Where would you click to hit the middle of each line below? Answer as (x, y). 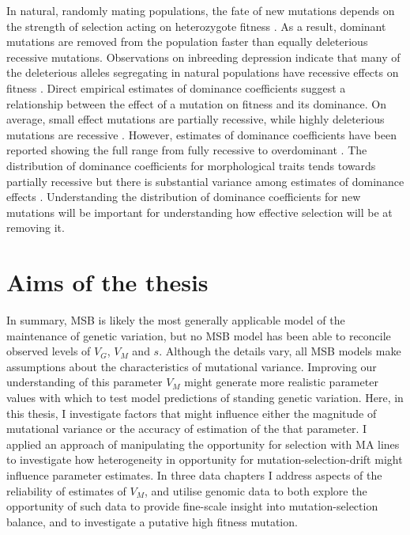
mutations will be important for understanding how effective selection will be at (199, 212)
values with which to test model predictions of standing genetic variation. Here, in (205, 397)
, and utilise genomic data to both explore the (256, 490)
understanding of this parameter (85, 382)
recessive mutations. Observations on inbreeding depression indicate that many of (203, 57)
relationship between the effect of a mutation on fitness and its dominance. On (196, 103)
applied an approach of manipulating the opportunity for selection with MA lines (203, 444)
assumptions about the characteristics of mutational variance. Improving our (192, 366)
